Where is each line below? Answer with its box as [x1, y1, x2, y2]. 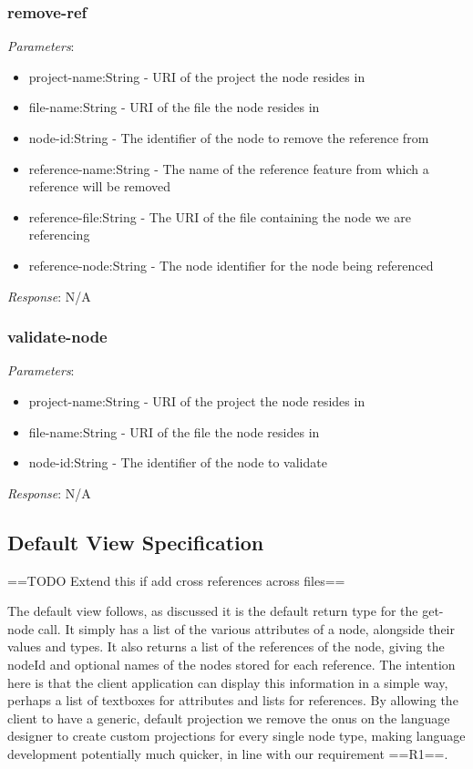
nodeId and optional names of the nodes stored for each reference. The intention [7, 654, 456, 673]
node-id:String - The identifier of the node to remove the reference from [28, 128, 429, 147]
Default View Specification [7, 528, 264, 556]
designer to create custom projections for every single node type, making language [7, 726, 466, 745]
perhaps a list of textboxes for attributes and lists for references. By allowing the [7, 691, 458, 710]
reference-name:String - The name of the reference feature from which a [28, 159, 429, 178]
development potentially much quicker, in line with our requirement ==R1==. [7, 743, 448, 763]
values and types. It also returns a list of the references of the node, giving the [7, 637, 445, 656]
